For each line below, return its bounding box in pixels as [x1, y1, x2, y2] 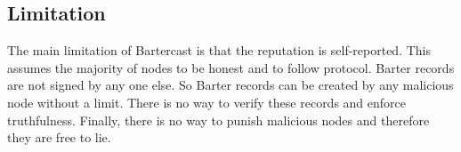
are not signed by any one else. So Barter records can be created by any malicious [7, 76, 454, 94]
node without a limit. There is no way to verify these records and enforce [7, 92, 407, 111]
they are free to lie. [7, 128, 111, 147]
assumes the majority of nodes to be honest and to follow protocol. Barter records [7, 58, 455, 76]
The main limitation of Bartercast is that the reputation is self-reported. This [7, 41, 431, 60]
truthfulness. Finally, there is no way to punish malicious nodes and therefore [7, 110, 430, 129]
